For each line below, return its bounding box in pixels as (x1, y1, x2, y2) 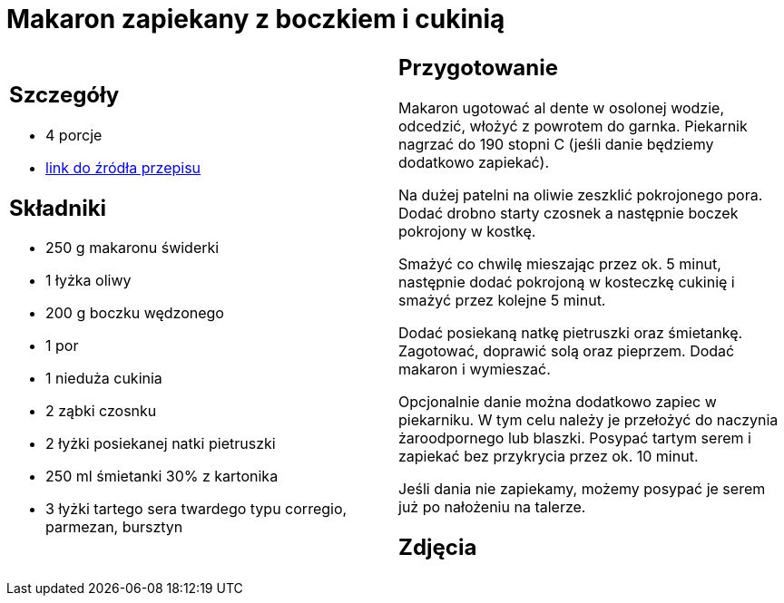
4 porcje (45, 125, 103, 144)
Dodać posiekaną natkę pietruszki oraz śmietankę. (398, 323, 743, 342)
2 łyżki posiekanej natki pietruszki (45, 434, 276, 453)
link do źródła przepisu (45, 158, 201, 177)
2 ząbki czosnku (45, 402, 157, 421)
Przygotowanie (398, 53, 558, 81)
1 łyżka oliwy (45, 271, 132, 290)
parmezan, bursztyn (45, 518, 183, 537)
